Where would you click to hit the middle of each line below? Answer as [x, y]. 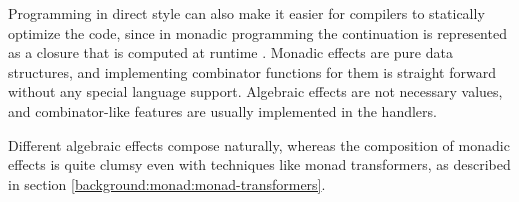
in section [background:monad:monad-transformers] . [167, 183]
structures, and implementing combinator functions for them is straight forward [252, 71]
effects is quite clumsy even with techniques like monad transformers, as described [259, 164]
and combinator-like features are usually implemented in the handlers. [222, 110]
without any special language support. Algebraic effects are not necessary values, [255, 91]
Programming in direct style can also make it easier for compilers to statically [246, 13]
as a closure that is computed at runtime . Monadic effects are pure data [230, 52]
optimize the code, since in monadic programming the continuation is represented [257, 32]
